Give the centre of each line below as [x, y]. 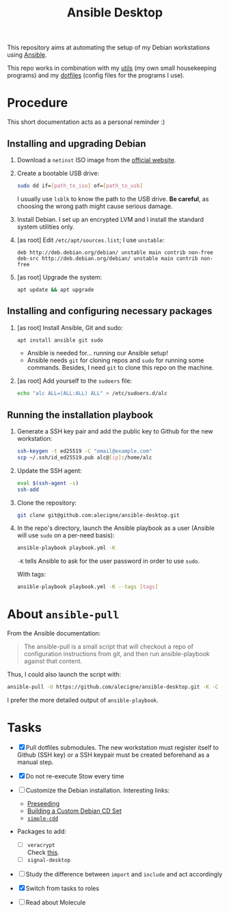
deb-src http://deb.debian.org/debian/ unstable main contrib [107, 258]
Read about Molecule [56, 902]
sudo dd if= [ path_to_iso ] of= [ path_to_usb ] [80, 186]
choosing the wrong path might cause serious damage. [95, 206]
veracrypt [41, 845]
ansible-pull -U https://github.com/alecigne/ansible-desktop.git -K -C [113, 687]
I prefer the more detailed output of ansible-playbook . [83, 700]
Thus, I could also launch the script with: [64, 674]
